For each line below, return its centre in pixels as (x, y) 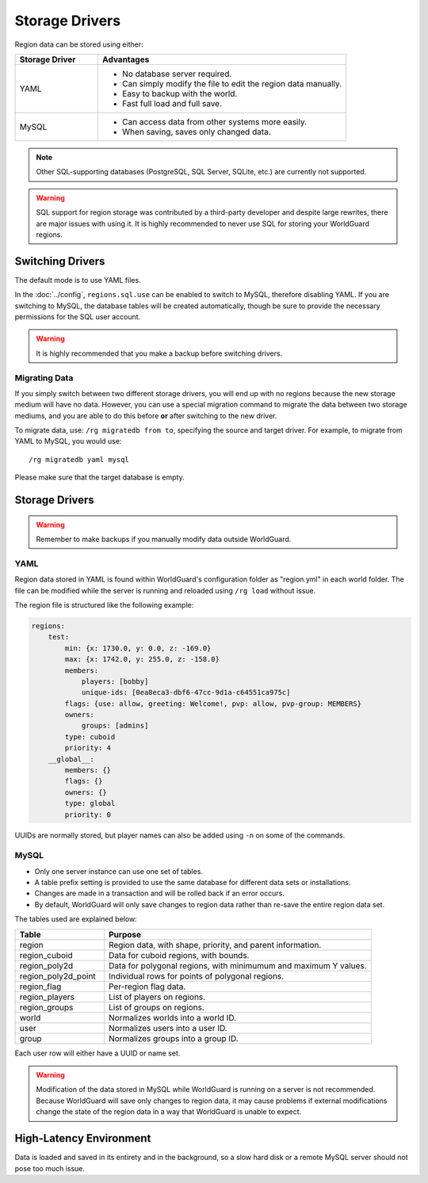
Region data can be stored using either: (79, 44)
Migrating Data (44, 378)
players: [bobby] (115, 681)
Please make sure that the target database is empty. (100, 477)
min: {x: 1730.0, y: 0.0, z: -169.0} (138, 648)
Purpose (125, 934)
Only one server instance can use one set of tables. (119, 871)
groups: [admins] (115, 726)
